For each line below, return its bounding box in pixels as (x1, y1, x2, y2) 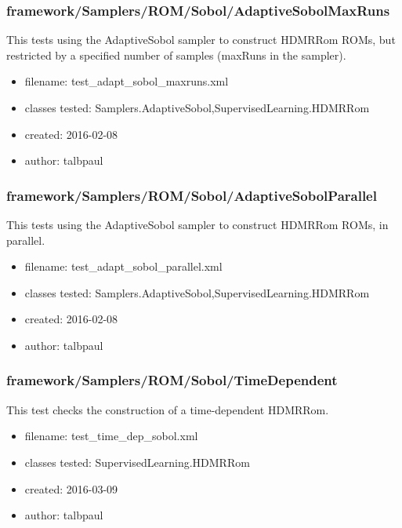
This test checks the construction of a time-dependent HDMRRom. (6, 401, 329, 417)
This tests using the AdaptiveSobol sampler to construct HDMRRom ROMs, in (6, 217, 389, 232)
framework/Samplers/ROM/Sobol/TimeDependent (6, 370, 338, 390)
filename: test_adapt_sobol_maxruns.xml (24, 73, 229, 89)
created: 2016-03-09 (24, 480, 118, 497)
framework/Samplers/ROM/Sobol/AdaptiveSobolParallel (6, 185, 377, 205)
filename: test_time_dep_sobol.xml (24, 428, 198, 444)
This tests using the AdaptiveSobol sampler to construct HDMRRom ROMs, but (6, 31, 396, 48)
